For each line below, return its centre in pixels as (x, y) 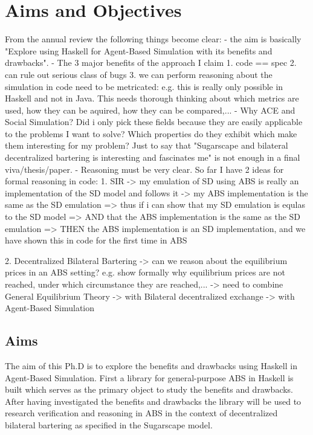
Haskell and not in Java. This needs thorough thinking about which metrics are (152, 98)
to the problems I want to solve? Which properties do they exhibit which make (151, 133)
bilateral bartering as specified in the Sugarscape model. (109, 424)
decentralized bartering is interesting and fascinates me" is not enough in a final (153, 157)
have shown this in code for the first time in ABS (96, 240)
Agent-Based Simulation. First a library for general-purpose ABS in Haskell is (149, 377)
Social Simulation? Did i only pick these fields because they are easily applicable (154, 122)
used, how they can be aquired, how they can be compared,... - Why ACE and (150, 110)
